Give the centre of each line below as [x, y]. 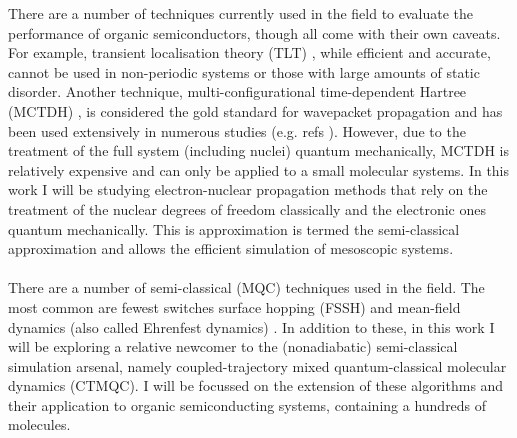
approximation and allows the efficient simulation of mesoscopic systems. [231, 248]
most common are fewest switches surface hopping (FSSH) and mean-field [234, 306]
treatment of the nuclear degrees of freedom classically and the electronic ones [247, 208]
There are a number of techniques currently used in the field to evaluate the [241, 13]
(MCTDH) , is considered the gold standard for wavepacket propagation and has [255, 110]
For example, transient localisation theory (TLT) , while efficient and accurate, [249, 52]
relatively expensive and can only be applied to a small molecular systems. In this [259, 169]
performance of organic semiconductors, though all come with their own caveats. [254, 32]
